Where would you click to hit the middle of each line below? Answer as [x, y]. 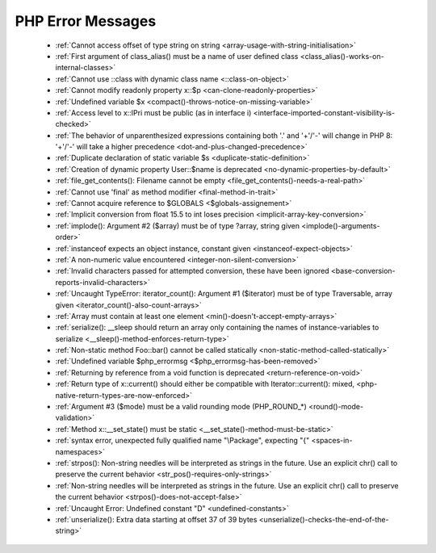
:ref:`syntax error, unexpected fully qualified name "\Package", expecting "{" [182, 441]
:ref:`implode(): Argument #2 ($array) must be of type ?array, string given [178, 225]
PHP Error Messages [86, 21]
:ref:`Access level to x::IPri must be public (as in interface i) [153, 112]
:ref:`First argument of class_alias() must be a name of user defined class [177, 56]
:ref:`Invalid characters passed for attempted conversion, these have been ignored [193, 271]
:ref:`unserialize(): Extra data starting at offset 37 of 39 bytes [156, 519]
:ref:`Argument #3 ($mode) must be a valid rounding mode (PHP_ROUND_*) [181, 407]
